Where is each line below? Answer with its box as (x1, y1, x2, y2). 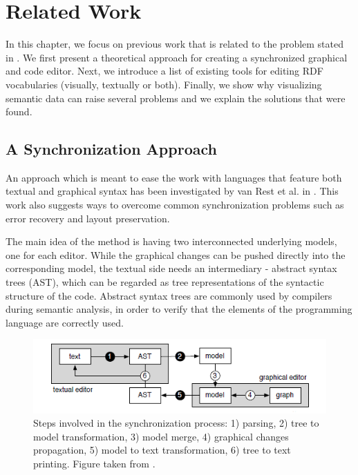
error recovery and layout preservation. (6, 211, 170, 225)
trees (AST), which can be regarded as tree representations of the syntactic (6, 275, 324, 289)
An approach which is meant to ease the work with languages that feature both (6, 170, 342, 184)
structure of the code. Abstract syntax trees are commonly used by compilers (6, 288, 332, 302)
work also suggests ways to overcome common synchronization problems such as (6, 197, 344, 212)
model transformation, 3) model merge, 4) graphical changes (33, 429, 289, 443)
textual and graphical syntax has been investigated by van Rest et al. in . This (6, 184, 339, 198)
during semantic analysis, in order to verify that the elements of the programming (6, 302, 352, 316)
